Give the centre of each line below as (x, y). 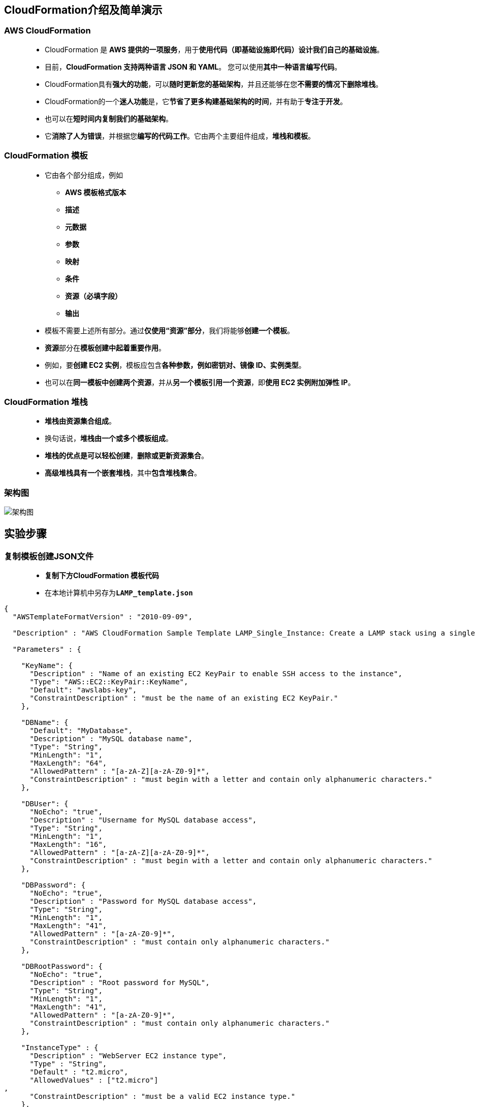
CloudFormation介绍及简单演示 (83, 10)
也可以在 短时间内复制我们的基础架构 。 (109, 118)
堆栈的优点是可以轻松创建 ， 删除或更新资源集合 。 (126, 456)
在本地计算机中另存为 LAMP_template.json (119, 593)
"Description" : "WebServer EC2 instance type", (128, 1056)
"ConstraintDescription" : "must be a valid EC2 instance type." (163, 1097)
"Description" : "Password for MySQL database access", (143, 902)
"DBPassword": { (53, 885)
